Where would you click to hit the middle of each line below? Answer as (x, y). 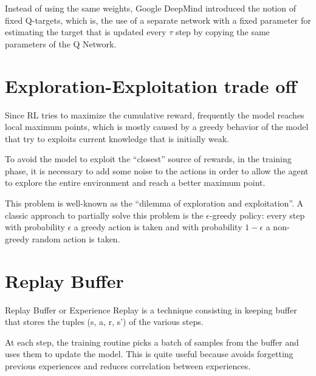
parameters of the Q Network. (61, 43)
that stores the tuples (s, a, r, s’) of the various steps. (104, 322)
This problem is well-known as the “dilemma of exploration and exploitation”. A (154, 203)
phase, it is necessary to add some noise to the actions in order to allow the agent (157, 170)
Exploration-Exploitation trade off (151, 85)
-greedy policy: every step (257, 215)
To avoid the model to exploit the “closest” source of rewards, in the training (148, 159)
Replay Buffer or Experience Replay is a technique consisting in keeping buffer (151, 309)
